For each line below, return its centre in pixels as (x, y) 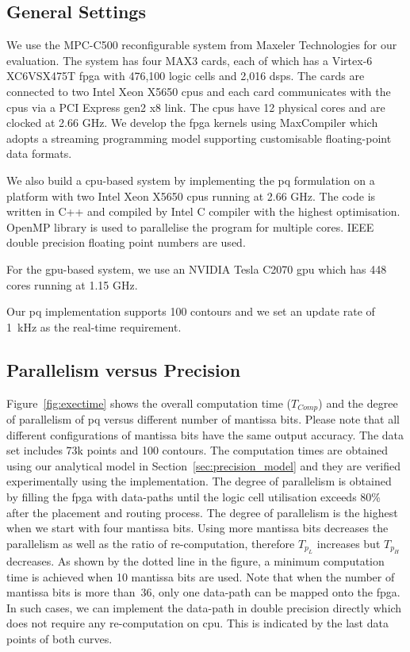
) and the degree (358, 403)
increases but (349, 543)
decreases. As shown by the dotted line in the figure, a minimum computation (195, 561)
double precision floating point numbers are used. (126, 242)
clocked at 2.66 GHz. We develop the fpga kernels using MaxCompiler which (192, 123)
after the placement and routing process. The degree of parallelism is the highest (202, 512)
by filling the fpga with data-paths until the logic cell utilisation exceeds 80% (194, 496)
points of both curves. (59, 639)
